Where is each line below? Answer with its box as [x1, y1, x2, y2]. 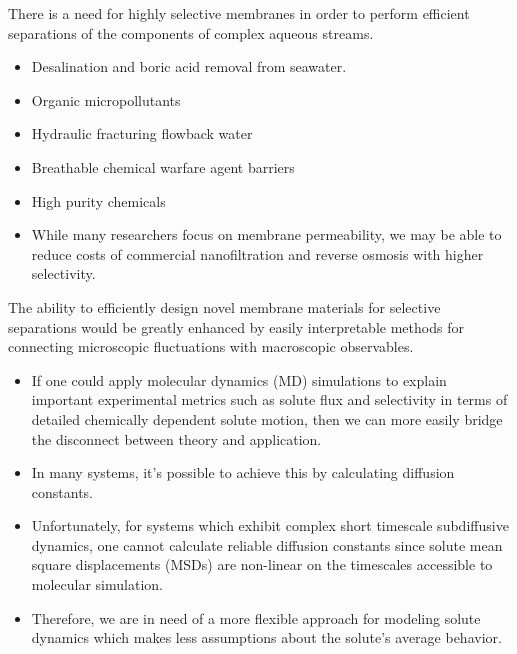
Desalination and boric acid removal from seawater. [31, 56, 347, 77]
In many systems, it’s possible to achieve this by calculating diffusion [31, 462, 455, 483]
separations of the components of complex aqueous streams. [8, 22, 374, 43]
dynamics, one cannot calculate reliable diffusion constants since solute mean [31, 534, 503, 555]
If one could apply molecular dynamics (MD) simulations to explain [31, 369, 447, 390]
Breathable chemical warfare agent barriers [31, 156, 295, 177]
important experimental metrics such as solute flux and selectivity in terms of [31, 389, 508, 410]
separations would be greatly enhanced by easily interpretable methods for [8, 316, 464, 337]
